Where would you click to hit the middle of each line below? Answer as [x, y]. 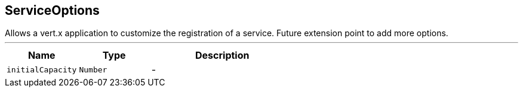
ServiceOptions [52, 10]
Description [222, 55]
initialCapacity [42, 69]
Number [93, 69]
